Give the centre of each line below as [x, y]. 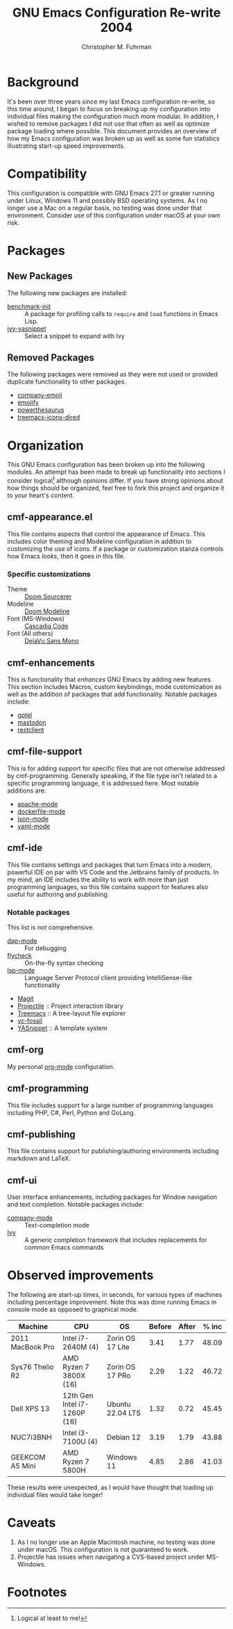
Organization [45, 445]
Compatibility [47, 173]
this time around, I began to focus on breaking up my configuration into [109, 108]
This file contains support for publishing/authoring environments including [113, 1151]
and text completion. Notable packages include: [76, 1205]
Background [43, 82]
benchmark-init [29, 306]
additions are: [27, 791]
